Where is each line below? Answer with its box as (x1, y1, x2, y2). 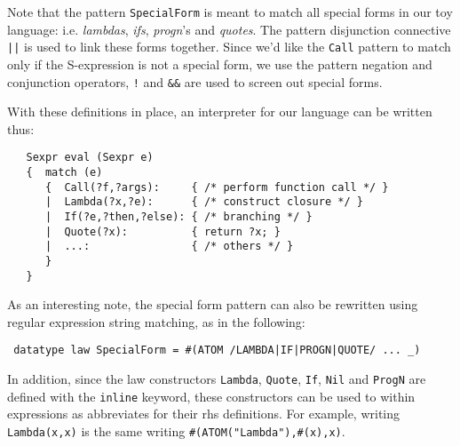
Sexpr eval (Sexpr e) (26, 151, 154, 164)
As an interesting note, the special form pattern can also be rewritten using (7, 295, 418, 314)
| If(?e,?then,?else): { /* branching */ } (44, 210, 313, 223)
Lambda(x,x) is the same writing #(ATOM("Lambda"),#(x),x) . (7, 422, 345, 440)
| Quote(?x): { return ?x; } (44, 225, 281, 238)
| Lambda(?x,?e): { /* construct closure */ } (44, 195, 363, 209)
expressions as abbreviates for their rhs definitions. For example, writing (7, 404, 401, 423)
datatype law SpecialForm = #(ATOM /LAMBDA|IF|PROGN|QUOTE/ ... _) (13, 344, 421, 357)
